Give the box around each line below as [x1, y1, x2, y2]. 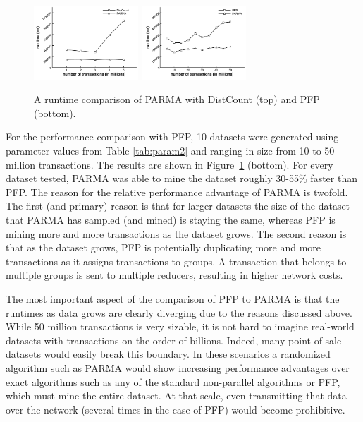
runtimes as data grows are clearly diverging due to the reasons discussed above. [6, 305, 352, 320]
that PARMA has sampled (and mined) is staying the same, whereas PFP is [6, 212, 336, 227]
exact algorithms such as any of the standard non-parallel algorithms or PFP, [6, 374, 340, 389]
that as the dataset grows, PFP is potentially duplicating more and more [6, 240, 321, 255]
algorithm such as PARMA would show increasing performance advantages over [6, 360, 350, 375]
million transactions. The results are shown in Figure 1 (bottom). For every [6, 157, 333, 171]
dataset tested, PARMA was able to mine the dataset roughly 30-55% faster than [6, 171, 357, 186]
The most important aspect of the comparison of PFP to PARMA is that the [6, 291, 340, 306]
